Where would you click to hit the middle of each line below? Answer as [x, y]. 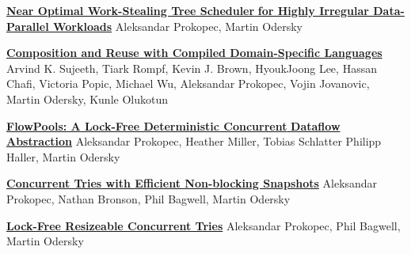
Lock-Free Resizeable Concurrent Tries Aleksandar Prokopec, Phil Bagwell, [204, 225]
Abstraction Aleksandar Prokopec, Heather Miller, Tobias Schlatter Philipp [194, 141]
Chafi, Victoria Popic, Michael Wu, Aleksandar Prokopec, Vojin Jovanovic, [188, 83]
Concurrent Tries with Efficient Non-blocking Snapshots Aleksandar [192, 183]
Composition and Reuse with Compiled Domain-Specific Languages [194, 53]
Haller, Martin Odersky [63, 156]
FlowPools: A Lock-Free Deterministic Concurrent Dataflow [173, 125]
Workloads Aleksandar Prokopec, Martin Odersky [177, 26]
